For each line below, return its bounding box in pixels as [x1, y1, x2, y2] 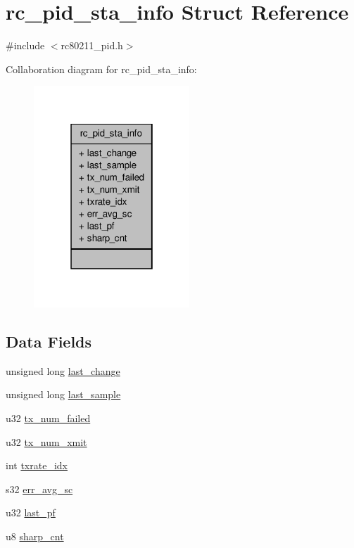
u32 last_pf [6, 505, 56, 520]
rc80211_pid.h [61, 38, 123, 53]
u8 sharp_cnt [6, 528, 64, 543]
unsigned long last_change [6, 363, 120, 378]
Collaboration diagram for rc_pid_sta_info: [6, 61, 197, 76]
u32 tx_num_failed [6, 411, 91, 426]
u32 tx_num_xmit [6, 434, 87, 449]
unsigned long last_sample [6, 387, 121, 402]
